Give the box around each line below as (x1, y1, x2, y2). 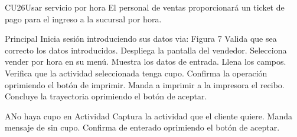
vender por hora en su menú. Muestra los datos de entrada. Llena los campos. (5, 55, 286, 68)
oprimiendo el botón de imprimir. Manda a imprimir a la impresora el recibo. (5, 78, 285, 91)
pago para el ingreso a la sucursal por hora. (5, 12, 162, 25)
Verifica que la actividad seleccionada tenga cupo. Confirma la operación (5, 66, 267, 79)
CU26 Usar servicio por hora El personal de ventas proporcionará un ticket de (5, 1, 285, 13)
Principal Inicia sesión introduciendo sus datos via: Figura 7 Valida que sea (5, 32, 277, 45)
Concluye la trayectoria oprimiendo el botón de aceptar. (5, 90, 207, 102)
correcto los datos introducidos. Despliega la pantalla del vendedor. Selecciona (5, 44, 287, 56)
